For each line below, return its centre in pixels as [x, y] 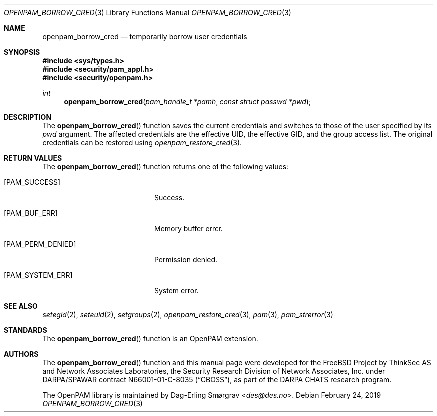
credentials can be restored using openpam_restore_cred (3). [142, 143]
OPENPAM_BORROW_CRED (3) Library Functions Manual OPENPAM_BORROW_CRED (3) [148, 13]
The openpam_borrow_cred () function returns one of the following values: [166, 167]
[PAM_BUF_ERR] [31, 213]
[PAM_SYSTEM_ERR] [38, 275]
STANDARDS [26, 330]
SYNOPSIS [22, 52]
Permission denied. [186, 259]
